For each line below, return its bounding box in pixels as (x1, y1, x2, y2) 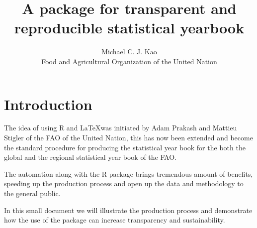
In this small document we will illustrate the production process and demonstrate (4, 205, 253, 215)
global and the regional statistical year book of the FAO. (4, 152, 176, 162)
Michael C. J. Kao (101, 46, 157, 57)
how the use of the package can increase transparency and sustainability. (4, 215, 225, 225)
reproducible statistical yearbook (14, 17, 245, 38)
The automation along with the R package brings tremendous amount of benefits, (4, 168, 253, 179)
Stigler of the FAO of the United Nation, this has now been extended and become (4, 132, 253, 143)
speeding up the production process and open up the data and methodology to (4, 178, 244, 189)
